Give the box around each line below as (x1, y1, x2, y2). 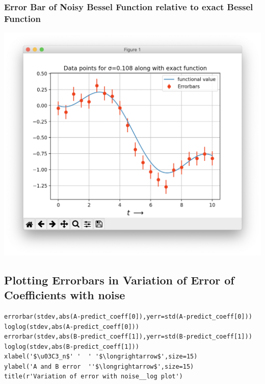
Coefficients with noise (4, 287, 125, 303)
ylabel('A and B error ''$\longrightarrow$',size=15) (4, 363, 194, 370)
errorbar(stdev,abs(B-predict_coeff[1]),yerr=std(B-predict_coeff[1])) (4, 333, 252, 341)
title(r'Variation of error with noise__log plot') (4, 373, 183, 380)
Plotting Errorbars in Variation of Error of (4, 272, 234, 287)
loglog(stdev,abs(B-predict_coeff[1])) (4, 343, 139, 350)
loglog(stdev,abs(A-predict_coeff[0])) (4, 323, 139, 330)
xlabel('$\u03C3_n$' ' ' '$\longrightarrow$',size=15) (4, 353, 198, 361)
